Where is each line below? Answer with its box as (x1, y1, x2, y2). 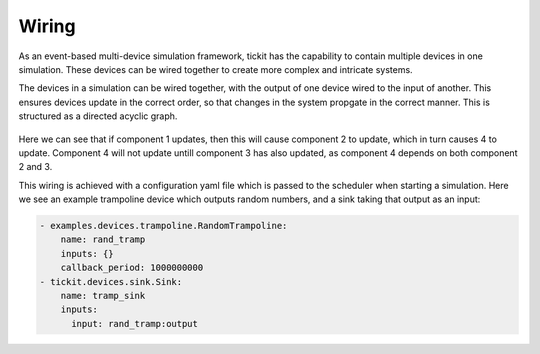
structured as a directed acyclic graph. (18, 110, 178, 122)
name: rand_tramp (60, 234, 146, 245)
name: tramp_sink (60, 290, 146, 301)
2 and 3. (18, 161, 53, 173)
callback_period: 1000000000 (60, 262, 204, 274)
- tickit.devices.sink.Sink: (39, 276, 183, 287)
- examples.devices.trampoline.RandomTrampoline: (39, 220, 288, 232)
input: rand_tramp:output (71, 318, 199, 329)
